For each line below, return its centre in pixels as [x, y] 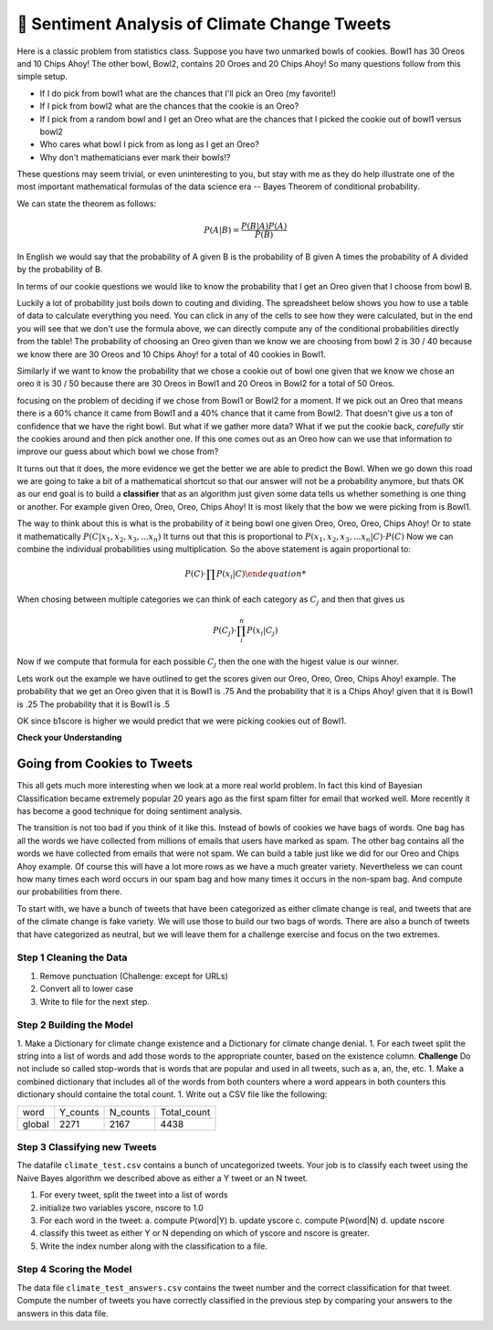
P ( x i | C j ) [262, 631]
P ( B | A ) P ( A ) [264, 227]
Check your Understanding [69, 738]
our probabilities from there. [69, 892]
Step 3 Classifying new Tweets [87, 1146]
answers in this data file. [63, 1313]
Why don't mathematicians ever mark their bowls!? [135, 157]
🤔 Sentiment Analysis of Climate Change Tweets [204, 24]
